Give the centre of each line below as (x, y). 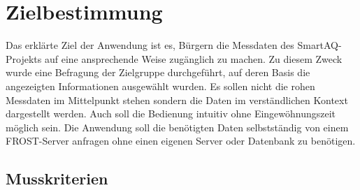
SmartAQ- (319, 45)
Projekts (24, 58)
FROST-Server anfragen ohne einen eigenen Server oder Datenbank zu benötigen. (181, 141)
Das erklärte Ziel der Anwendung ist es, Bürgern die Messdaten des (150, 45)
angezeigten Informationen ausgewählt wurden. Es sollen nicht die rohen (160, 86)
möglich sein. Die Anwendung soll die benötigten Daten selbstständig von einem (177, 127)
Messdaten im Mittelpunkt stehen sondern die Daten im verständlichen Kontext (177, 100)
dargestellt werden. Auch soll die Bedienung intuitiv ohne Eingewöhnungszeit (171, 114)
